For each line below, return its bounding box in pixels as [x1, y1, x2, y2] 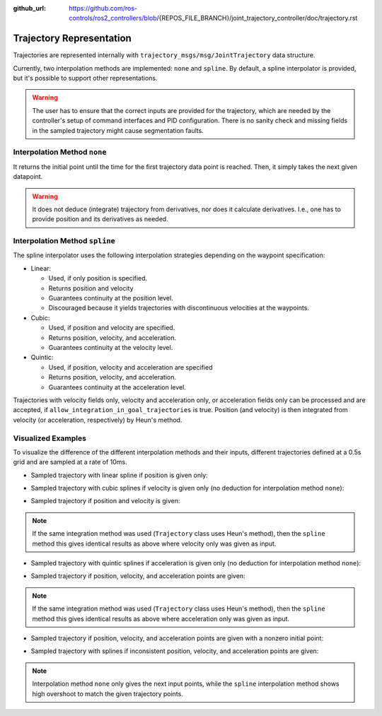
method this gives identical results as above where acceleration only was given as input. [32, 614, 290, 623]
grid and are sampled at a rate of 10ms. [13, 458, 127, 466]
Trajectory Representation [13, 33, 132, 45]
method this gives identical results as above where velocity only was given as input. [32, 539, 277, 548]
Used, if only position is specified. [48, 274, 148, 283]
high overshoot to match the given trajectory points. [32, 689, 183, 698]
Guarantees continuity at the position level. [48, 294, 173, 303]
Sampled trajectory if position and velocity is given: [30, 497, 180, 505]
